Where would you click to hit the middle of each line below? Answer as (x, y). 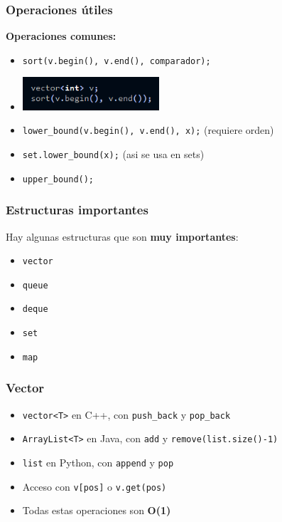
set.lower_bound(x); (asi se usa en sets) (113, 154)
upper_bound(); (58, 179)
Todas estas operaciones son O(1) (97, 510)
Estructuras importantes (77, 210)
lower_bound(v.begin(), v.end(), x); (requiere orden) (148, 130)
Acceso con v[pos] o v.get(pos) (94, 486)
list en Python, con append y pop (98, 462)
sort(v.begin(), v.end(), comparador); (116, 61)
